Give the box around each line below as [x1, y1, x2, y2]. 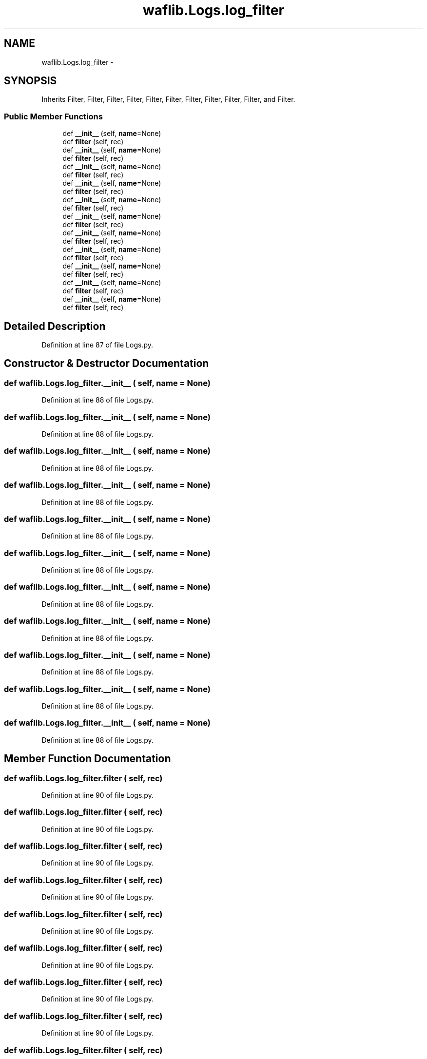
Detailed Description [4, 320, 106, 332]
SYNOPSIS [4, 75, 57, 87]
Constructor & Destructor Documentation [4, 357, 209, 370]
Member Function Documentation [4, 752, 171, 765]
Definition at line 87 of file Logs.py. [41, 341, 153, 349]
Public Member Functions [4, 111, 103, 121]
